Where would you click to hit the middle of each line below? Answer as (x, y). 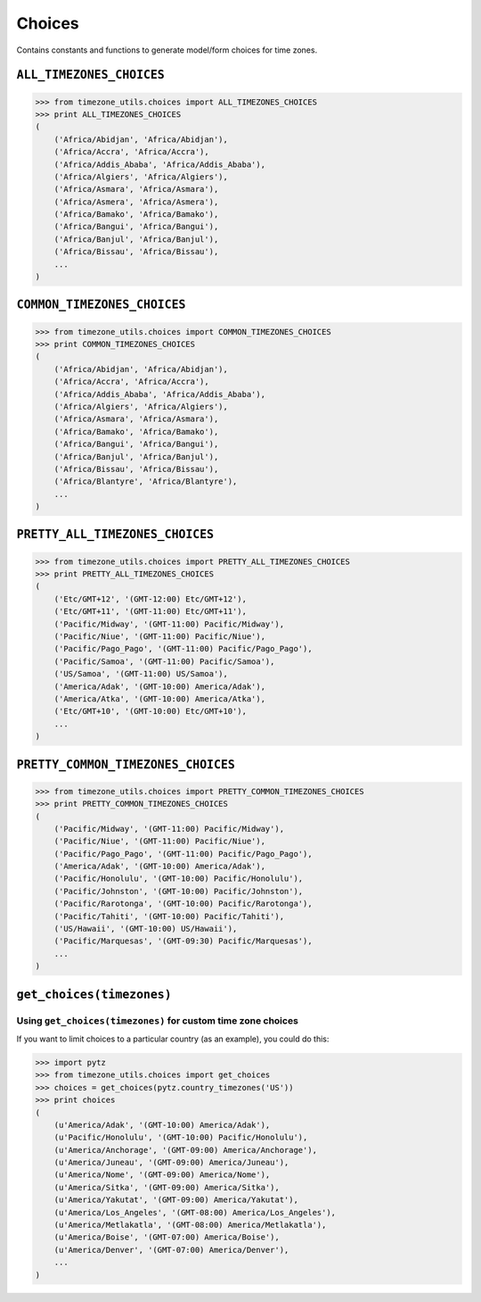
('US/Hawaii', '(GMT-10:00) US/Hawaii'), (146, 929)
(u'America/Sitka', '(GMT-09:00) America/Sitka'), (167, 1187)
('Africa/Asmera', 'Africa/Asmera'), (136, 202)
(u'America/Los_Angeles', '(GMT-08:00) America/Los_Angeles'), (195, 1212)
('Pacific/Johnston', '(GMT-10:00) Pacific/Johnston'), (179, 891)
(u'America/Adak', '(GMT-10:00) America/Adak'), (162, 1125)
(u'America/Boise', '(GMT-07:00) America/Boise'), (167, 1237)
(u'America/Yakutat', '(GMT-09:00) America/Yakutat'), (176, 1200)
